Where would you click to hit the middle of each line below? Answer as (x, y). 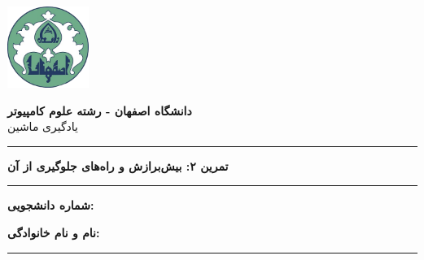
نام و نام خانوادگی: (54, 232)
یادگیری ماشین (43, 126)
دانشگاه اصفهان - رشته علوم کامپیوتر (100, 110)
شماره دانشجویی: (51, 205)
